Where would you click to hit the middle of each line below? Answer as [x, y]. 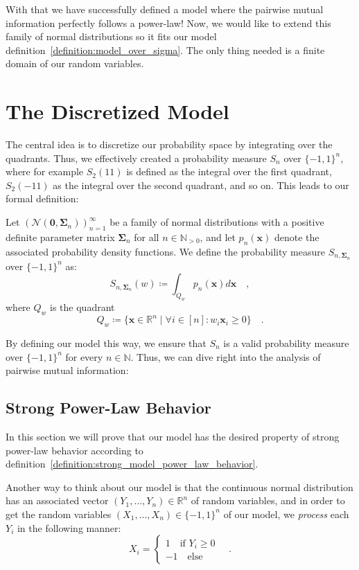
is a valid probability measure [286, 342]
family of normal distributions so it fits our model [111, 36]
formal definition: [42, 198]
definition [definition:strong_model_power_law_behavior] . [132, 464]
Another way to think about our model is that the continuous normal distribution [179, 487]
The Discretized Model [117, 111]
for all [147, 237]
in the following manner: [69, 527]
